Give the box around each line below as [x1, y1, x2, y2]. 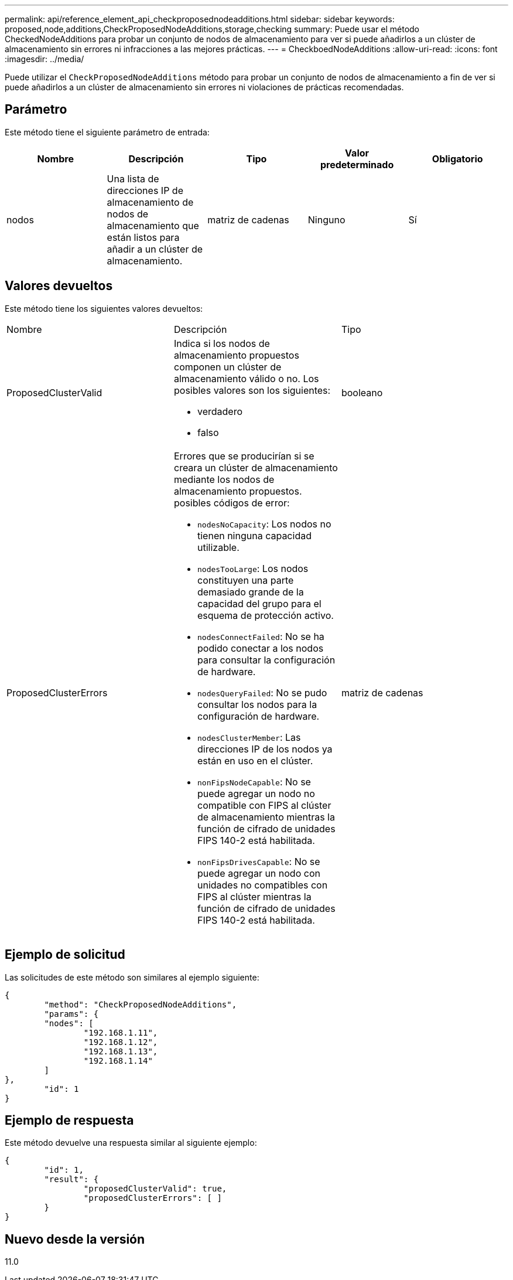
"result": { [44, 1175, 99, 1184]
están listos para [107, 231, 180, 243]
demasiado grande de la [197, 585, 304, 598]
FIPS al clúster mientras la [197, 890, 312, 903]
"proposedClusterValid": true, [83, 1184, 227, 1194]
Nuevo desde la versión [5, 1231, 145, 1247]
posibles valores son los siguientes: [173, 384, 331, 396]
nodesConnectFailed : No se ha [197, 630, 324, 642]
